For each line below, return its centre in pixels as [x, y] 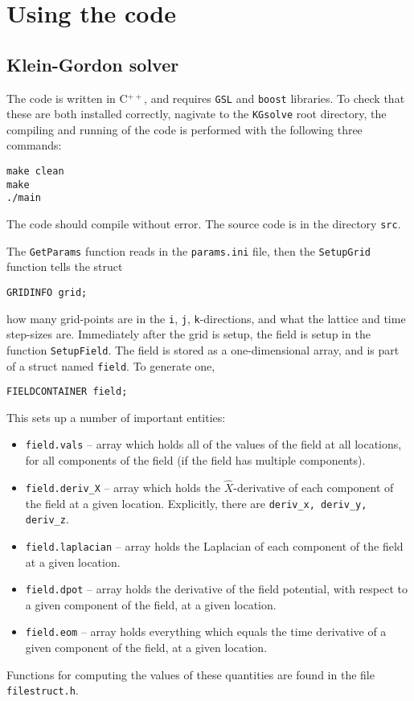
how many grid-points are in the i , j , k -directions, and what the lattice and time [206, 318]
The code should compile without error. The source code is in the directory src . [204, 224]
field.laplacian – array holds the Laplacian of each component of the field [214, 545]
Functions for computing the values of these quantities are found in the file [191, 674]
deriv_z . [47, 519]
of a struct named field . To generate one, [111, 365]
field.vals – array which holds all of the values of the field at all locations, [213, 444]
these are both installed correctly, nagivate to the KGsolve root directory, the [197, 114]
